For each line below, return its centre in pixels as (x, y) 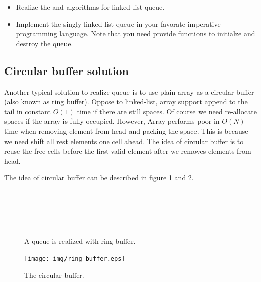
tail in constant (28, 111)
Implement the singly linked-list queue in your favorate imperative (118, 23)
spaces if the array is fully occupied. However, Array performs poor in (112, 121)
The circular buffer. (54, 275)
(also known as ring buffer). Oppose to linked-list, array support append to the (126, 101)
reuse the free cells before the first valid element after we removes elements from (128, 151)
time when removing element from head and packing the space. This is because (126, 131)
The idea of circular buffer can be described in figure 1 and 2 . (99, 178)
